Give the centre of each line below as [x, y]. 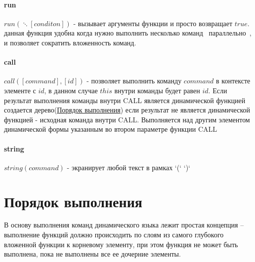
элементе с [20, 90]
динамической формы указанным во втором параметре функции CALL [111, 129]
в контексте [233, 81]
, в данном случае [71, 90]
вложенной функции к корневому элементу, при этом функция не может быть [121, 244]
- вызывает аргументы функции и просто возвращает [153, 23]
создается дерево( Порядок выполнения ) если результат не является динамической [127, 110]
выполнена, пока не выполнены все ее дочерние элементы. [92, 254]
